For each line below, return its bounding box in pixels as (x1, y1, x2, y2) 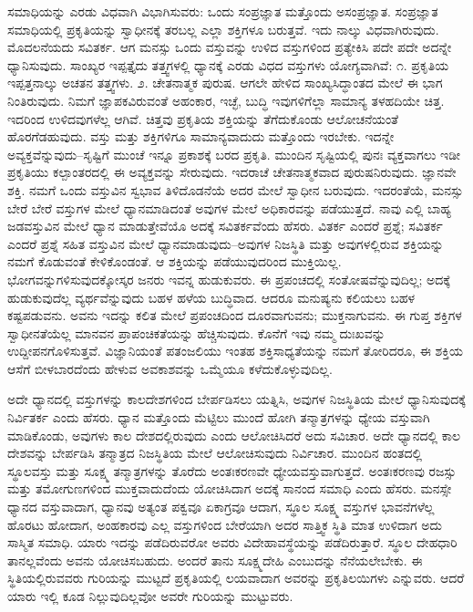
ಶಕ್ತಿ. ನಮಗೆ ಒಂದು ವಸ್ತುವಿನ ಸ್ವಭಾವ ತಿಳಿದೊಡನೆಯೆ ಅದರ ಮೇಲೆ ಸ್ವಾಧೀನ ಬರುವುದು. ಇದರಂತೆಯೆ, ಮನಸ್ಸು (7, 180, 464, 199)
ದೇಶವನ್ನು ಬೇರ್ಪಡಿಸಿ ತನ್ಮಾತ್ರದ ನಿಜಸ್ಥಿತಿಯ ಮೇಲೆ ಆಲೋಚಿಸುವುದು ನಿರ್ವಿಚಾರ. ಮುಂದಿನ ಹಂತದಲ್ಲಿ (7, 443, 423, 462)
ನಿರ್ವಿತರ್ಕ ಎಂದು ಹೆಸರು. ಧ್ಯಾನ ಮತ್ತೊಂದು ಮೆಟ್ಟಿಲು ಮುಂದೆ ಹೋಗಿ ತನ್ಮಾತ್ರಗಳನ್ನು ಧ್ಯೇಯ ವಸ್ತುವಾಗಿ (7, 408, 430, 427)
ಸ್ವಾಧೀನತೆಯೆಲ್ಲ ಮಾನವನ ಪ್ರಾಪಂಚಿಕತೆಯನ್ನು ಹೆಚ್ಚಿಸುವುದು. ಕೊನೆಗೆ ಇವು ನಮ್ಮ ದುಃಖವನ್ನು (7, 323, 386, 342)
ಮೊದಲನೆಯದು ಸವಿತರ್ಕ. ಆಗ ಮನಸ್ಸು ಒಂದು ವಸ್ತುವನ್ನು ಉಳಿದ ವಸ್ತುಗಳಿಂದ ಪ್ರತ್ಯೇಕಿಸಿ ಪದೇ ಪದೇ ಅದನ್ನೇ (7, 37, 452, 57)
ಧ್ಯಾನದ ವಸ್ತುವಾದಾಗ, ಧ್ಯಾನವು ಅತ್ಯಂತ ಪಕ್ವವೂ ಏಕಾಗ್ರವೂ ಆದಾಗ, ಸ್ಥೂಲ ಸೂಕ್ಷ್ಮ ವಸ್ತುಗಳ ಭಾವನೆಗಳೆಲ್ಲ (7, 497, 435, 516)
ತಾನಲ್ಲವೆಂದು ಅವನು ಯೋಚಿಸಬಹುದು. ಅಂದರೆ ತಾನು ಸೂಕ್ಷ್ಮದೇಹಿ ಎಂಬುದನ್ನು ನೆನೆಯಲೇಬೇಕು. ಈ (7, 550, 423, 569)
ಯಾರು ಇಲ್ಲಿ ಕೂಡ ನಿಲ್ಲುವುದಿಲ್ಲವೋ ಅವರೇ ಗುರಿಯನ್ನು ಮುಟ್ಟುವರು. (7, 586, 293, 605)
